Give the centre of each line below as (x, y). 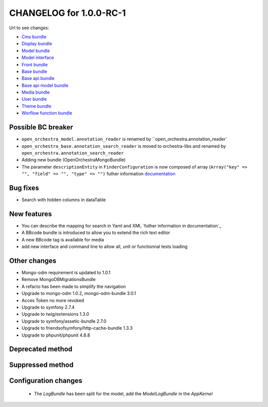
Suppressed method (41, 365)
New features (31, 214)
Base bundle (34, 71)
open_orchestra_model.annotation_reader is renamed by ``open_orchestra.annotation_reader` (124, 139)
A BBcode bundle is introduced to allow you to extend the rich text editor (96, 233)
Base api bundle (38, 78)
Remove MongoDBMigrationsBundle (59, 280)
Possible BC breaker (41, 127)
